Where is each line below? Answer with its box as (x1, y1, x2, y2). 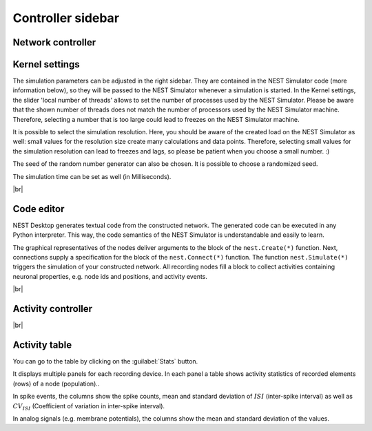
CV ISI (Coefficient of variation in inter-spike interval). (12, 401, 165, 412)
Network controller (12, 36, 96, 48)
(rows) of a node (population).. (12, 379, 100, 388)
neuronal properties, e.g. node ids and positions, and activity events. (12, 272, 208, 280)
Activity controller (12, 303, 93, 315)
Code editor (12, 203, 65, 215)
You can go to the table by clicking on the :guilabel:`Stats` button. (12, 357, 198, 366)
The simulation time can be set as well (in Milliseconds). (12, 172, 172, 180)
